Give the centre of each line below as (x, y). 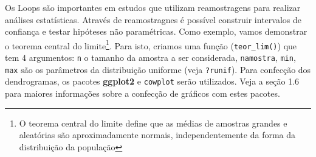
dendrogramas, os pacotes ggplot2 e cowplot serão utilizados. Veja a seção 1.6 (152, 81)
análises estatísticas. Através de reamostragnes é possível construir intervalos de (153, 19)
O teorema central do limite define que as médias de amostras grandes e (153, 123)
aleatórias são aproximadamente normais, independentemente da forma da (157, 135)
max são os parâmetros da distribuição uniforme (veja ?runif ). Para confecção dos (158, 69)
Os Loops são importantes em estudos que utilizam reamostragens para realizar (153, 7)
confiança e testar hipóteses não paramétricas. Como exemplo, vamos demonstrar (156, 31)
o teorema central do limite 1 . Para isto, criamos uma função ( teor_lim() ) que (151, 44)
